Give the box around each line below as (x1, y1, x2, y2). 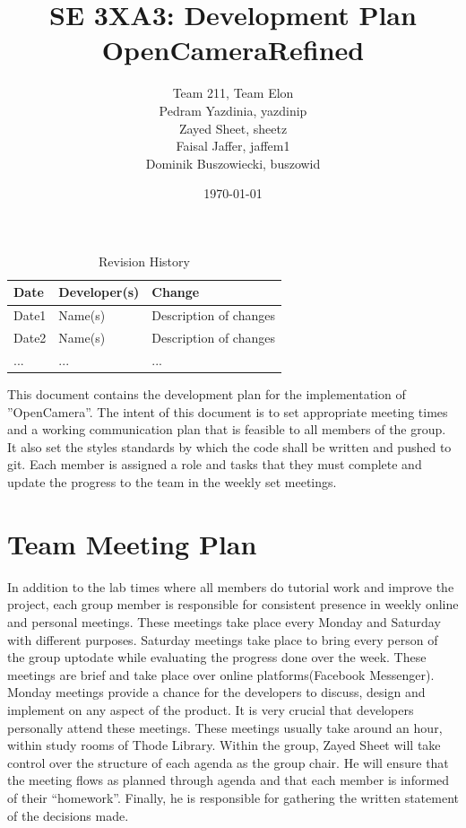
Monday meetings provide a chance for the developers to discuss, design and (7, 683, 426, 702)
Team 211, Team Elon (172, 83, 294, 102)
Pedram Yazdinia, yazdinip (159, 100, 307, 119)
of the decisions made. (7, 806, 129, 824)
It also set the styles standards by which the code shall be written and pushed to (7, 437, 452, 456)
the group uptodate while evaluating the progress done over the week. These (7, 648, 427, 667)
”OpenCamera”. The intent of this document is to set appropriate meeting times (7, 402, 448, 421)
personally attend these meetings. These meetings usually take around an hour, (7, 718, 443, 736)
